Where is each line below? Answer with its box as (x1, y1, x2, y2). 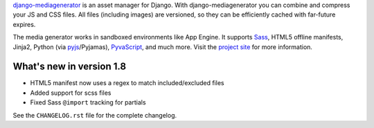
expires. (12, 20, 36, 28)
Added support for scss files (30, 89, 112, 97)
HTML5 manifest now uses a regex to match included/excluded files (30, 79, 224, 87)
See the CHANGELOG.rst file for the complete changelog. (12, 111, 177, 119)
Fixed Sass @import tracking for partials (30, 98, 146, 107)
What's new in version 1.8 (12, 61, 127, 73)
